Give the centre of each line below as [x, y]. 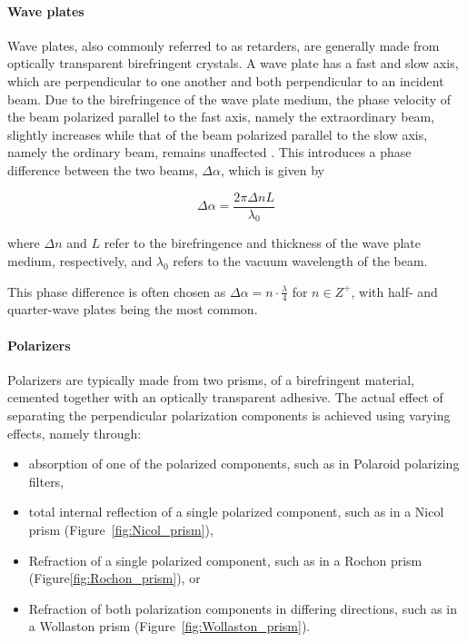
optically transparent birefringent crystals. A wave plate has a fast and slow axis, [233, 63]
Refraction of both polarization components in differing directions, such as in [243, 608]
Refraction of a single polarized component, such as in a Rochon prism [225, 560]
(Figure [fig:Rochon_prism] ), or [114, 578]
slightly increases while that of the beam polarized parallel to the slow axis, [218, 134]
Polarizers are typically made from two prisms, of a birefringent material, [211, 379]
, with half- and [394, 291]
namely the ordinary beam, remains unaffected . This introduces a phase [209, 152]
